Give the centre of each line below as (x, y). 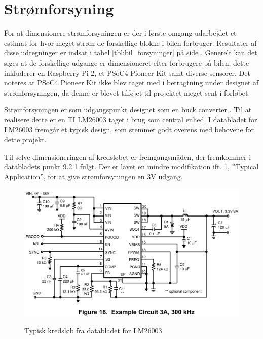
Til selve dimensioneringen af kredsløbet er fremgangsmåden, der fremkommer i (128, 156)
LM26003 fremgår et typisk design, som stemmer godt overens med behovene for (129, 129)
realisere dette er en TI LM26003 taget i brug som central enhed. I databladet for (131, 119)
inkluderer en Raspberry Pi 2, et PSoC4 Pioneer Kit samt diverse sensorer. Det (127, 72)
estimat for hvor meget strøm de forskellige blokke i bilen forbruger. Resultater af (130, 42)
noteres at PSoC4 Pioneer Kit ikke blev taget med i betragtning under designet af (131, 83)
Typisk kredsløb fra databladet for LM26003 (93, 331)
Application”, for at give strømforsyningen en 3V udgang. (93, 176)
